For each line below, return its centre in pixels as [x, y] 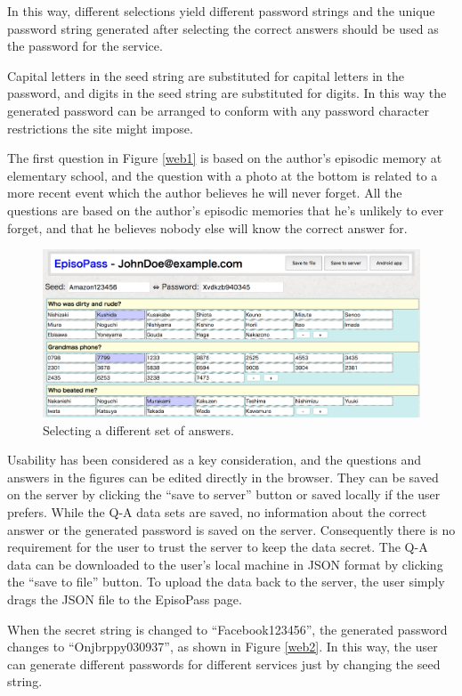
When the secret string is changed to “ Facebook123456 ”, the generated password [227, 629]
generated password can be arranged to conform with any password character [218, 110]
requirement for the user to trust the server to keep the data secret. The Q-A [218, 547]
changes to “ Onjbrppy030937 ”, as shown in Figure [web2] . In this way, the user [223, 647]
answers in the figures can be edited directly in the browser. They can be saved [223, 477]
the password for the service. [85, 46]
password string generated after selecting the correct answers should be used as [223, 28]
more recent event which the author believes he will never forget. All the [205, 193]
